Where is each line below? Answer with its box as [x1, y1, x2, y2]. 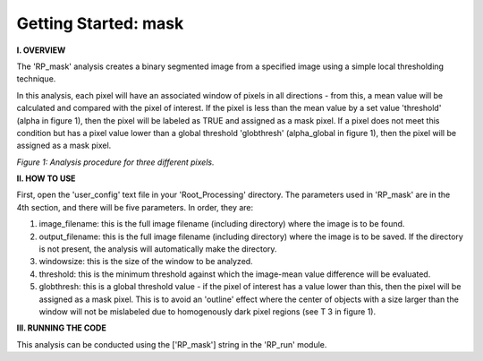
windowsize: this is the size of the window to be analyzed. [38, 256, 254, 267]
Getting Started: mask [16, 13, 184, 33]
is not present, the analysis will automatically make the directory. [38, 244, 277, 254]
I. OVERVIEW [16, 45, 66, 56]
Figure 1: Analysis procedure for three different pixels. [16, 157, 215, 168]
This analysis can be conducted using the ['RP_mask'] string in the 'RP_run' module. [16, 339, 327, 349]
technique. [16, 73, 56, 84]
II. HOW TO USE [16, 173, 76, 184]
